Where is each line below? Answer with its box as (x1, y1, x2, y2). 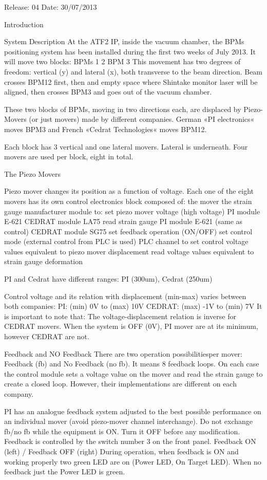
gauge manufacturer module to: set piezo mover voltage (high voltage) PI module (4, 206, 260, 216)
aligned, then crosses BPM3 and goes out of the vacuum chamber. (4, 86, 212, 97)
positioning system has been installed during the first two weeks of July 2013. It (4, 46, 256, 57)
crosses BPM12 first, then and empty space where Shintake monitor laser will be (4, 76, 258, 87)
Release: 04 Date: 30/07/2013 (4, 2, 97, 12)
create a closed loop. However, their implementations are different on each (4, 378, 237, 389)
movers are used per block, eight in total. (4, 151, 133, 162)
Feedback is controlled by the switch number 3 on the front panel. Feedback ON (4, 436, 256, 447)
